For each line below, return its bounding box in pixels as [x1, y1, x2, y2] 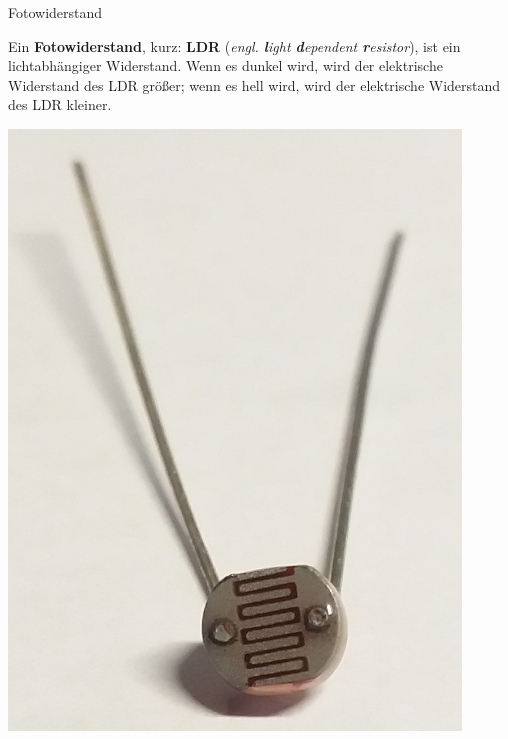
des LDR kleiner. [8, 94, 112, 115]
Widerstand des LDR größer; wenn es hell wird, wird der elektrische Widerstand [8, 74, 501, 95]
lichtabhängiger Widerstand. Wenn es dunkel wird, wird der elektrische [8, 55, 443, 76]
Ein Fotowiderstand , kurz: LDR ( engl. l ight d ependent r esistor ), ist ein [8, 35, 461, 56]
